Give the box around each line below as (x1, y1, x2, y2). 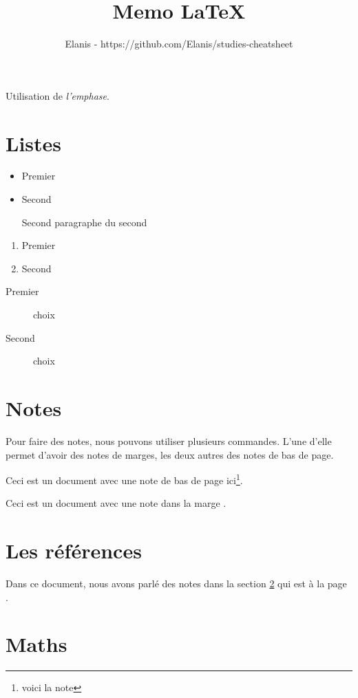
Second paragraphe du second (21, 215, 147, 229)
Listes (6, 129, 62, 157)
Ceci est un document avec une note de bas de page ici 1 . (6, 471, 243, 487)
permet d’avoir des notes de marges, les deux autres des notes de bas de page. (6, 447, 334, 461)
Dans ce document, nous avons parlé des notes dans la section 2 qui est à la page (6, 576, 347, 591)
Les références (6, 536, 142, 565)
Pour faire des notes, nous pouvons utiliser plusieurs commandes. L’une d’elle (6, 433, 332, 448)
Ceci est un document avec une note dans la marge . (6, 496, 227, 510)
